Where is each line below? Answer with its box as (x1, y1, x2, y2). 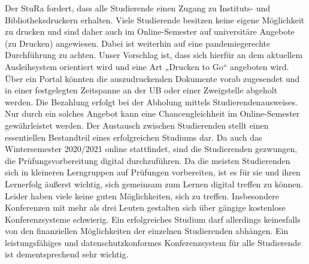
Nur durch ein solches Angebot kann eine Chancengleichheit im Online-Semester (5, 107, 300, 120)
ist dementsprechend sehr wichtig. (5, 248, 129, 260)
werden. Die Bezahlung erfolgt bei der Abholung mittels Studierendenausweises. (5, 95, 298, 108)
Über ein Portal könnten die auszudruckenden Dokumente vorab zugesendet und (5, 72, 300, 84)
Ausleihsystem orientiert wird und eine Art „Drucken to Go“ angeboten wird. (5, 60, 289, 72)
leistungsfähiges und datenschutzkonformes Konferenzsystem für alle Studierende (5, 236, 301, 248)
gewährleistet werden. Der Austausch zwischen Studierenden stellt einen (5, 119, 269, 131)
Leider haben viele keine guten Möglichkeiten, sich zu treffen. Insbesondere (5, 189, 279, 202)
